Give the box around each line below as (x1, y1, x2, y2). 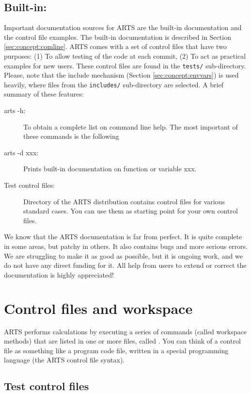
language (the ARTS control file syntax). (4, 355, 125, 365)
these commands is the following (23, 131, 119, 141)
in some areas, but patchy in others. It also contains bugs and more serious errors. (4, 241, 248, 251)
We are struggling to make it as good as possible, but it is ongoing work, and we (4, 250, 243, 261)
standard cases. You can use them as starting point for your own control (23, 206, 238, 216)
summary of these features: (4, 89, 84, 99)
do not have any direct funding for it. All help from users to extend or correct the (4, 260, 247, 270)
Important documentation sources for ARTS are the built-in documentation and (4, 22, 242, 33)
